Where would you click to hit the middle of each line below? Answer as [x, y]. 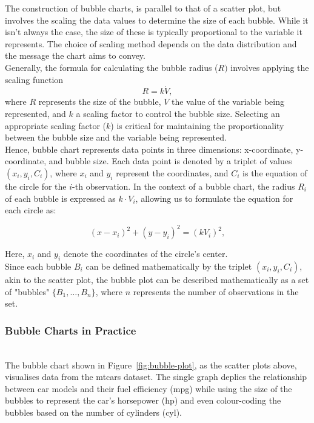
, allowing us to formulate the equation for [214, 198]
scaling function [34, 79]
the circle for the [36, 186]
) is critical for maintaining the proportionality [197, 125]
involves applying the [270, 67]
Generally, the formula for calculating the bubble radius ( [112, 67]
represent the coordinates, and [172, 172]
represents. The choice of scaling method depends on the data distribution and [151, 43]
